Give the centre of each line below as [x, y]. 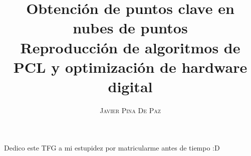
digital [130, 86]
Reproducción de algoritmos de [130, 47]
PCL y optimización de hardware [130, 67]
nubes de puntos [130, 28]
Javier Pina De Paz [130, 110]
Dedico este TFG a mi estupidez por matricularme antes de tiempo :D [112, 148]
